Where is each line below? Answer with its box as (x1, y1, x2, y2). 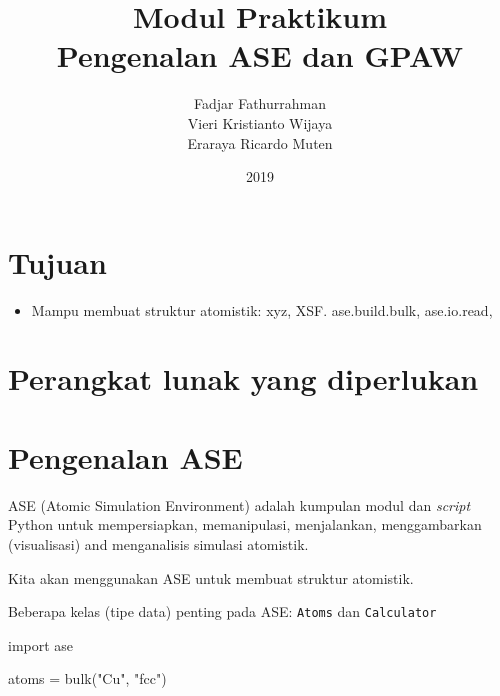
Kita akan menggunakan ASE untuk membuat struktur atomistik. (8, 567, 414, 588)
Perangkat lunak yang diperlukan (8, 358, 479, 399)
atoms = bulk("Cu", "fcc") (8, 668, 167, 689)
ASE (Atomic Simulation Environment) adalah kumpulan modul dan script (8, 494, 471, 515)
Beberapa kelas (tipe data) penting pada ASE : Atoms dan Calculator (8, 601, 437, 622)
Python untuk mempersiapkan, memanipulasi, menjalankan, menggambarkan (8, 514, 482, 535)
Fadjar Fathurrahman (193, 93, 326, 114)
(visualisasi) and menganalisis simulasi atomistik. (8, 533, 309, 554)
